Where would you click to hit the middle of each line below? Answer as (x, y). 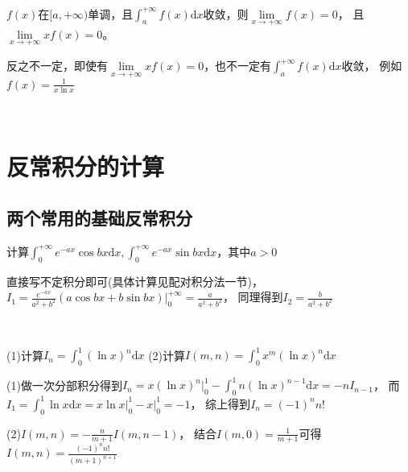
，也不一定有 (238, 66)
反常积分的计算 (86, 166)
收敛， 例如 (372, 66)
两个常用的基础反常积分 (99, 217)
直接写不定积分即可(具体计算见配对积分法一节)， (135, 281)
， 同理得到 (253, 297)
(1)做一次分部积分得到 (64, 385)
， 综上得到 (220, 403)
